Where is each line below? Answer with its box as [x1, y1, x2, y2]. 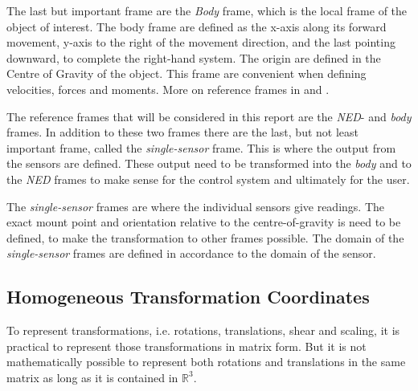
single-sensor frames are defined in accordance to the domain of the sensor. [6, 245, 376, 262]
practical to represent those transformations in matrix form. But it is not [6, 337, 367, 354]
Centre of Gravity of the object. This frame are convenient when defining [6, 65, 367, 82]
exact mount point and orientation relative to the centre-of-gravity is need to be [6, 214, 401, 230]
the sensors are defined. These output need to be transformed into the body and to [6, 155, 412, 172]
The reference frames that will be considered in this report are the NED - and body [6, 108, 412, 124]
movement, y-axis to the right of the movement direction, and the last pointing [6, 34, 395, 51]
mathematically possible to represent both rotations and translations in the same [6, 353, 406, 370]
